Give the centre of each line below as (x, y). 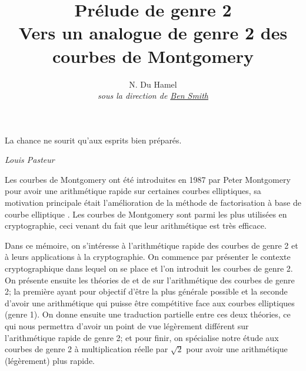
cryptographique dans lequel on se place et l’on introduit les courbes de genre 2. (149, 268)
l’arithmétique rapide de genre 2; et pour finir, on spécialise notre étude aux (142, 337)
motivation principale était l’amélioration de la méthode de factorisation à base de (153, 203)
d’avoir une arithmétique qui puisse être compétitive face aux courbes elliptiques (150, 303)
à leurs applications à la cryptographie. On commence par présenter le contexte (148, 257)
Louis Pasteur (30, 160)
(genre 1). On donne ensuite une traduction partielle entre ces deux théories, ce (148, 314)
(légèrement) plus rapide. (50, 360)
